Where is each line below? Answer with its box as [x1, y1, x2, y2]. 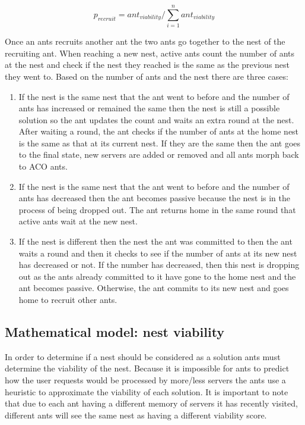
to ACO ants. [18, 160, 68, 173]
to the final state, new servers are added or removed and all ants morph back [18, 148, 299, 161]
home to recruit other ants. [18, 293, 117, 305]
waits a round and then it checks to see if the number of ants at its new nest [18, 246, 297, 259]
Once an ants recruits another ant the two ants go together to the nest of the [5, 35, 285, 48]
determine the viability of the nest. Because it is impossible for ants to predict [5, 362, 290, 374]
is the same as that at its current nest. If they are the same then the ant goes [18, 136, 301, 149]
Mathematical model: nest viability [5, 322, 225, 340]
